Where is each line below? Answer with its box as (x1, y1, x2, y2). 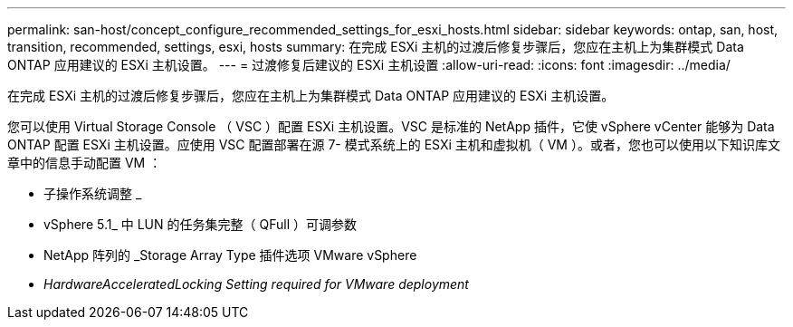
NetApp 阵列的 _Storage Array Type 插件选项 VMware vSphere (43, 247, 417, 263)
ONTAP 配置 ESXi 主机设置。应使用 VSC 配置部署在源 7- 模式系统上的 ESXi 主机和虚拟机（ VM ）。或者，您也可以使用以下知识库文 (7, 137, 780, 152)
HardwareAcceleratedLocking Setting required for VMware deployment (43, 276, 469, 292)
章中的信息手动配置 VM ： (7, 155, 162, 170)
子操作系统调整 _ (43, 186, 142, 201)
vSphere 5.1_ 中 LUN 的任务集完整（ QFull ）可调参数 (43, 216, 357, 232)
